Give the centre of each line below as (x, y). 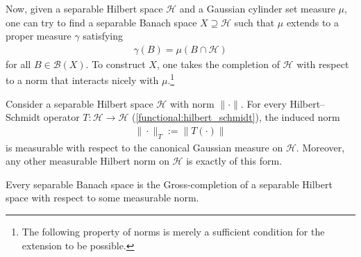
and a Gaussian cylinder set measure (257, 8)
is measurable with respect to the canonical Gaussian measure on (144, 147)
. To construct (116, 64)
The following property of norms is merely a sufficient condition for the (173, 232)
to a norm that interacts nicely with (82, 80)
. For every (263, 103)
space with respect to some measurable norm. (102, 198)
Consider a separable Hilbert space (79, 103)
